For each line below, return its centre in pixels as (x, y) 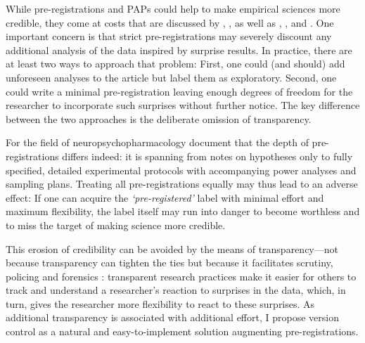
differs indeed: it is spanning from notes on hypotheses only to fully (207, 156)
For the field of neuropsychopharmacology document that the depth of (157, 142)
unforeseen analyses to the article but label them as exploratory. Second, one (171, 77)
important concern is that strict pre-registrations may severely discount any (169, 36)
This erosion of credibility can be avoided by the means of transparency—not (172, 248)
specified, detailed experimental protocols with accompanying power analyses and (181, 170)
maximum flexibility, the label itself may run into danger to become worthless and (183, 211)
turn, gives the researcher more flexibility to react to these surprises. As (160, 303)
